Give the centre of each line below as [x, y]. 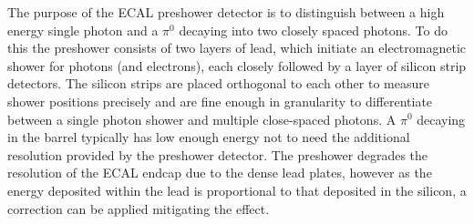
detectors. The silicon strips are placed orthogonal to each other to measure [218, 83]
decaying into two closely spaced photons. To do [314, 30]
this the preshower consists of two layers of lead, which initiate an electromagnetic [237, 48]
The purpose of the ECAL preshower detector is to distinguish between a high [226, 12]
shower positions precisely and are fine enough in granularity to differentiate [220, 101]
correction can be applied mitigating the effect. [139, 208]
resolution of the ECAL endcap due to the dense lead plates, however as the [220, 173]
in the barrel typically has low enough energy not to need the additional [209, 137]
